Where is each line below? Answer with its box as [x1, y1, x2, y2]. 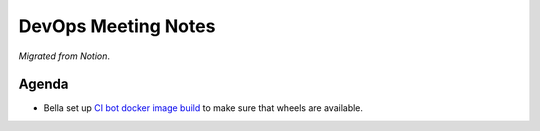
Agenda [18, 76, 69, 93]
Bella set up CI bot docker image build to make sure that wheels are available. [43, 102, 364, 114]
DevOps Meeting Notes [18, 15, 216, 37]
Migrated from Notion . [18, 50, 110, 62]
